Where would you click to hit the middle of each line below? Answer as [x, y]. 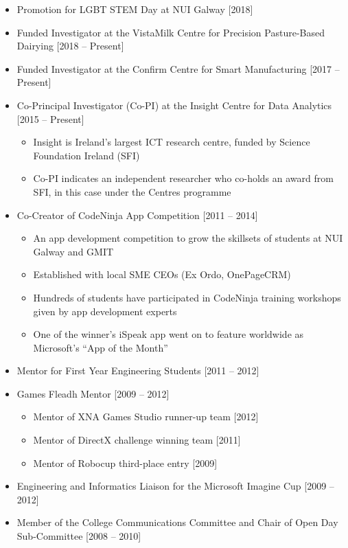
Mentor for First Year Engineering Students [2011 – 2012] [138, 370]
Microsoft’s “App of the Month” [101, 347]
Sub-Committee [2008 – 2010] [79, 536]
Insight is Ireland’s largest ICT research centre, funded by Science [172, 142]
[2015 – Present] [50, 118]
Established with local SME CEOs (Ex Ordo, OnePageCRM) [162, 274]
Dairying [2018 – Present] [70, 46]
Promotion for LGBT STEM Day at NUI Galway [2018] [135, 9]
